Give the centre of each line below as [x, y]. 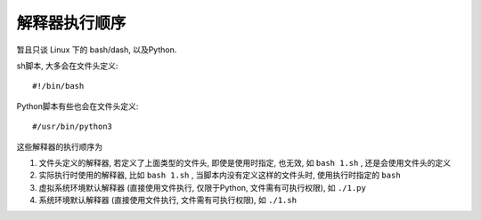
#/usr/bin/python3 [73, 127]
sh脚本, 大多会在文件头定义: [67, 66]
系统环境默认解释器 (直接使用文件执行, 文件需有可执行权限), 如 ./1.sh [168, 200]
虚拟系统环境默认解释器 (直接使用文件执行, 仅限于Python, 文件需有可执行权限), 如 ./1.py [203, 187]
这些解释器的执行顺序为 [59, 146]
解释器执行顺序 [71, 23]
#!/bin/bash [58, 86]
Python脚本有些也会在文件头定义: [77, 106]
